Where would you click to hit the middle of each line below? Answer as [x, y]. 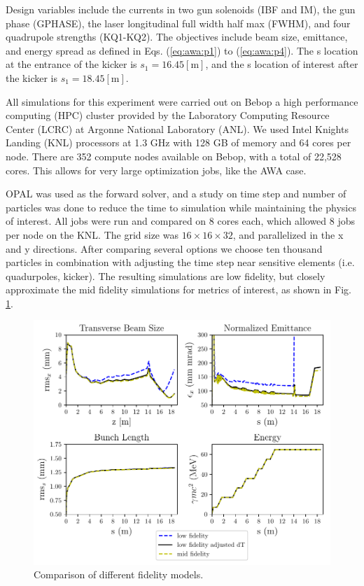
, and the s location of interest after [282, 64]
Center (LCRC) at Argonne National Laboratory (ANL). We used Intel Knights [177, 128]
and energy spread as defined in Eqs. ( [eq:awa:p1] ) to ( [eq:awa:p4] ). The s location [182, 50]
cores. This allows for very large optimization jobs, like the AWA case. [156, 170]
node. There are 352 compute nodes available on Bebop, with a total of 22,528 [174, 156]
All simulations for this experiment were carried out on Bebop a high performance [182, 101]
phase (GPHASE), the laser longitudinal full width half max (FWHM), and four [178, 23]
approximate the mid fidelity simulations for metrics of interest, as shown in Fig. [178, 289]
